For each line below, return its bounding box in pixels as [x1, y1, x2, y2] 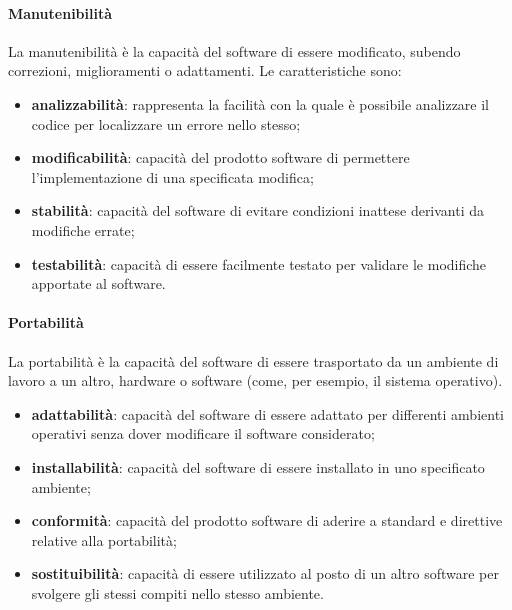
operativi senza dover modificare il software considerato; [31, 423, 375, 444]
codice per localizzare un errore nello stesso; [31, 113, 301, 134]
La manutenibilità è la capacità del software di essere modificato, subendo [8, 40, 461, 61]
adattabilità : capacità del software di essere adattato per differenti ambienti [31, 403, 504, 424]
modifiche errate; [31, 219, 135, 240]
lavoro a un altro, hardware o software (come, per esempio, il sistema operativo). [8, 370, 503, 391]
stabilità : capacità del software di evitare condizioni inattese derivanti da [31, 200, 485, 221]
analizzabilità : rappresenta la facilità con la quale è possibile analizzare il [31, 93, 490, 114]
